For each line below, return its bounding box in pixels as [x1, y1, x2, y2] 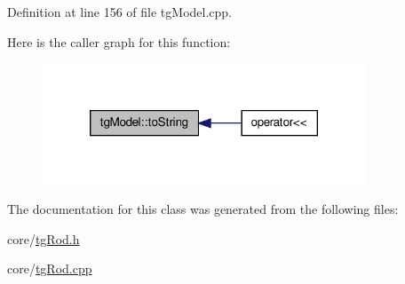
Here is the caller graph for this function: [7, 32, 231, 51]
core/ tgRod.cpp [7, 259, 92, 278]
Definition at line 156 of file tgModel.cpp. [7, 3, 233, 20]
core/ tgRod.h [7, 229, 80, 248]
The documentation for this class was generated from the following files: [7, 200, 399, 218]
